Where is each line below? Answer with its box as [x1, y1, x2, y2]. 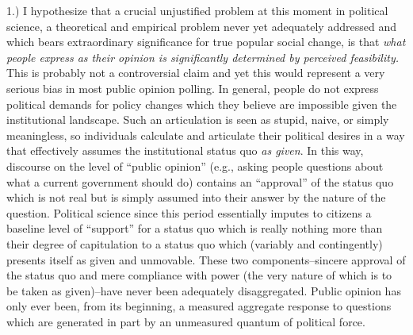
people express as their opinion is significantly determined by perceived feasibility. [6, 48, 399, 65]
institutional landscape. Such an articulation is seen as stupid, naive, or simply [6, 111, 389, 128]
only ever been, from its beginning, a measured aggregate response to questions [6, 298, 392, 314]
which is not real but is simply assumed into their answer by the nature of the [6, 189, 386, 206]
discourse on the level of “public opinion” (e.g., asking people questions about [6, 157, 384, 174]
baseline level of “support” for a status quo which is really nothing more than [6, 220, 383, 237]
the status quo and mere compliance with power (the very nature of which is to [6, 267, 392, 283]
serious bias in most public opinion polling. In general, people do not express [6, 79, 379, 96]
